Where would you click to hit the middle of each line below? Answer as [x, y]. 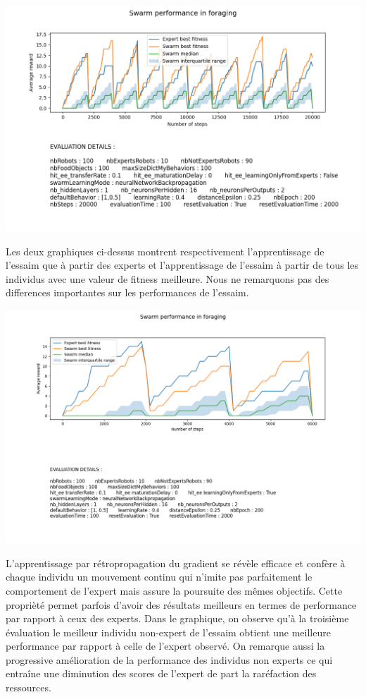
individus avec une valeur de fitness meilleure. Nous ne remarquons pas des [168, 278]
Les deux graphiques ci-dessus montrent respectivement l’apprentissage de [165, 251]
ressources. [29, 687]
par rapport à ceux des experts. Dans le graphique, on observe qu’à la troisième [177, 618]
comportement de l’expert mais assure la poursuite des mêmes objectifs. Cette [174, 590]
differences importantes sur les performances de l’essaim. [127, 292]
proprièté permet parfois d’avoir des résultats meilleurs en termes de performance [181, 604]
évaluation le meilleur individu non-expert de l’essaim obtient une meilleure [168, 632]
